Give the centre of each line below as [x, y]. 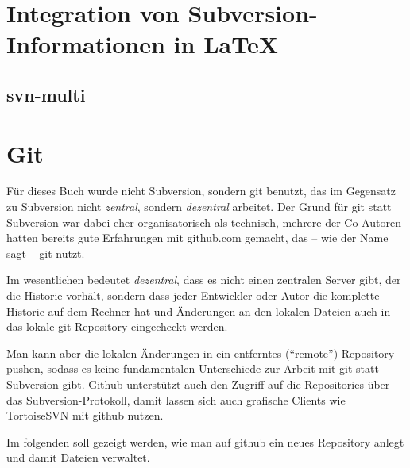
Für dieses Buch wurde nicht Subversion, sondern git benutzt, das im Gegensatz [201, 191]
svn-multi [46, 94]
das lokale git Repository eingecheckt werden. [117, 326]
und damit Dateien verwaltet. [78, 457]
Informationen [86, 44]
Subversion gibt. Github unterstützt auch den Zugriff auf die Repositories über [198, 384]
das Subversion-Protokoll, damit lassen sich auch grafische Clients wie [176, 399]
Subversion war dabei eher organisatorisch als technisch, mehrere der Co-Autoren [204, 222]
